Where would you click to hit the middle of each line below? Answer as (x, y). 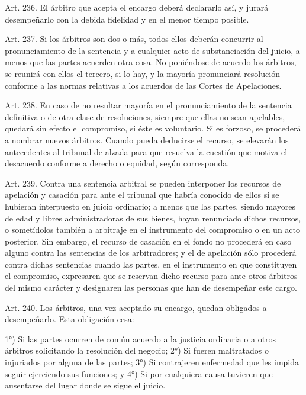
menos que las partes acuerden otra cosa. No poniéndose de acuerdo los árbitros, (151, 62)
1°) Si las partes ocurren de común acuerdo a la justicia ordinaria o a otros (141, 338)
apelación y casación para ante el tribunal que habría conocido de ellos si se (142, 195)
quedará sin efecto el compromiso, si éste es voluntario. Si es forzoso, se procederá (153, 128)
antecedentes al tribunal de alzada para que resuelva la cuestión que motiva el (146, 151)
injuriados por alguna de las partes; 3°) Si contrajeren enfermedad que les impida (152, 362)
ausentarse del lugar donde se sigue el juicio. (85, 385)
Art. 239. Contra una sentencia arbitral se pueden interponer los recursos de (143, 183)
